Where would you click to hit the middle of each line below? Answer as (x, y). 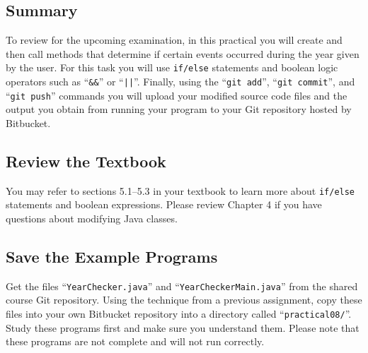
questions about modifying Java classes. (92, 218)
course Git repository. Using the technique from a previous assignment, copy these (184, 300)
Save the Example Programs (112, 256)
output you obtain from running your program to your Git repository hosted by (179, 109)
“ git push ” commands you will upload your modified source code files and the (177, 95)
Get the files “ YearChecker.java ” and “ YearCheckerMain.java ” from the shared (182, 286)
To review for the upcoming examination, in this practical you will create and (174, 40)
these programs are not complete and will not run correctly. (135, 341)
